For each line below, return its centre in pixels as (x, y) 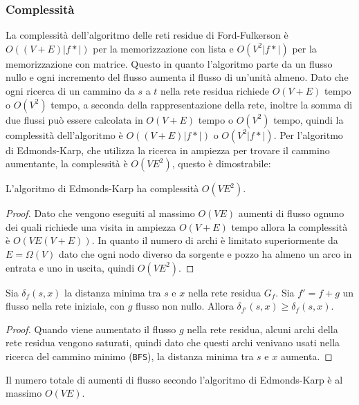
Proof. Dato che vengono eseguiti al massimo (100, 213)
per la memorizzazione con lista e (163, 48)
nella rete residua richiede (215, 91)
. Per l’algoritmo (308, 134)
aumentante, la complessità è (67, 163)
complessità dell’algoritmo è (64, 134)
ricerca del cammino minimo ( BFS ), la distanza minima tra (130, 356)
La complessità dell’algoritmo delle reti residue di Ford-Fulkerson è (147, 35)
